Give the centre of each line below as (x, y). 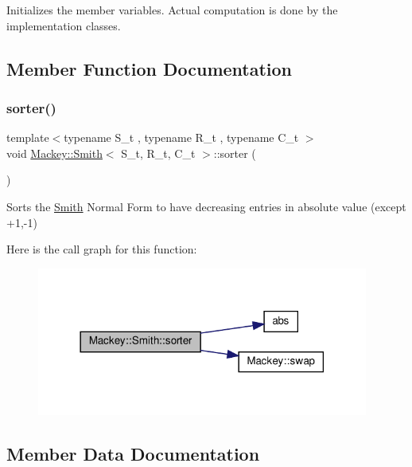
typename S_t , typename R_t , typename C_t (181, 137)
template (28, 137)
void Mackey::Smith (54, 153)
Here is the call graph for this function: (102, 249)
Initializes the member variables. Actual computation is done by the (172, 10)
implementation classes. (64, 25)
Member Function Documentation (150, 68)
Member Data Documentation (133, 453)
